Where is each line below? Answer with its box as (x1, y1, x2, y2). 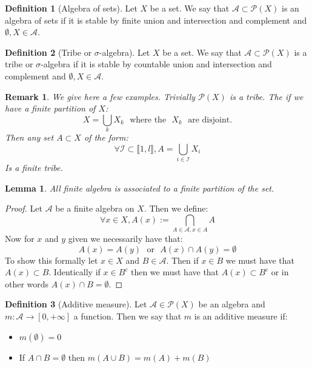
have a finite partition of (5, 102, 96, 115)
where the (130, 115, 167, 124)
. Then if (166, 253, 199, 266)
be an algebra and (198, 298, 265, 310)
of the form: (84, 131, 128, 144)
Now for (5, 232, 35, 245)
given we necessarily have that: (68, 232, 183, 245)
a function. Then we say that (73, 310, 182, 323)
